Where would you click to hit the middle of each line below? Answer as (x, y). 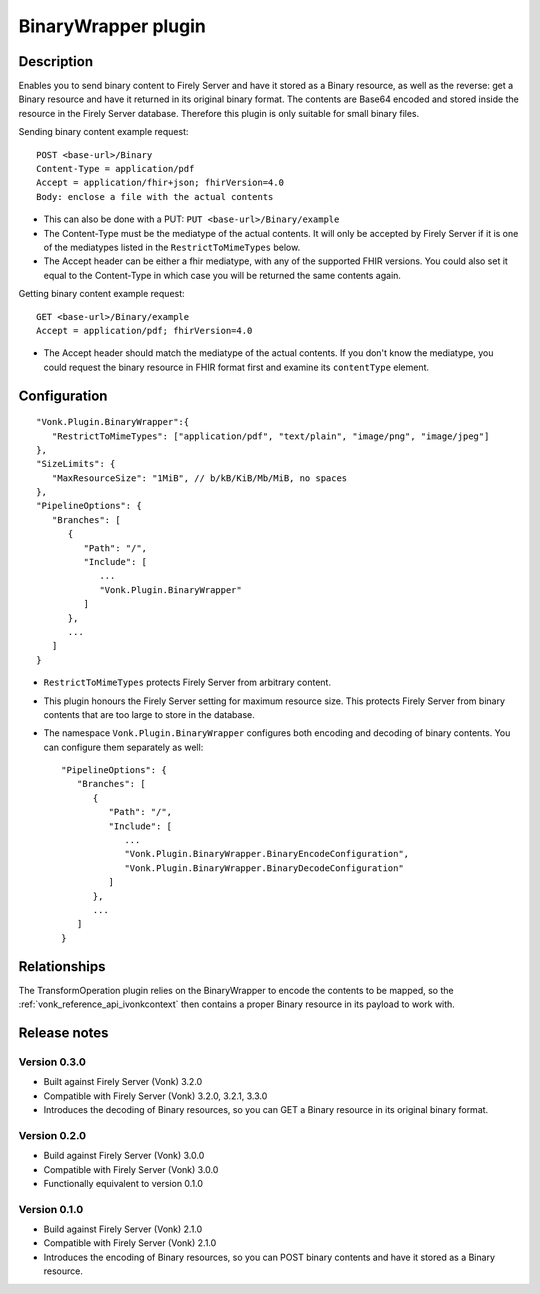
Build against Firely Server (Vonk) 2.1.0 (123, 1229)
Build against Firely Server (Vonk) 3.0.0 (124, 1156)
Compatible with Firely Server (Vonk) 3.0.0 (131, 1169)
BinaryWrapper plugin (112, 26)
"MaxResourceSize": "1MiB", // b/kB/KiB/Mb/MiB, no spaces (199, 478)
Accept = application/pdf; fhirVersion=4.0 (144, 330)
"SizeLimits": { (76, 464)
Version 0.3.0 (52, 1062)
